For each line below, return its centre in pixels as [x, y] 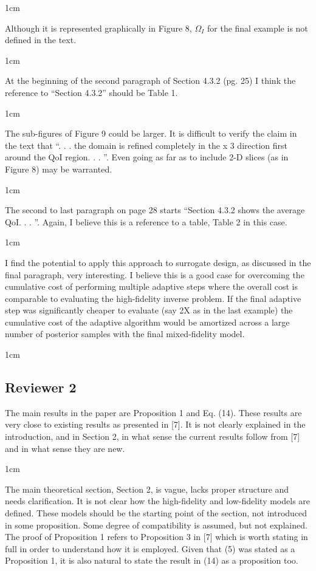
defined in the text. [41, 40]
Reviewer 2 [41, 387]
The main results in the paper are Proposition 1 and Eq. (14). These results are [153, 412]
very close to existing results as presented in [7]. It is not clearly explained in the [155, 424]
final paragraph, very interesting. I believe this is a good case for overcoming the [155, 274]
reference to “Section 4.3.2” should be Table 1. [91, 92]
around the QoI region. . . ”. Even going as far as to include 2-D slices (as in [147, 157]
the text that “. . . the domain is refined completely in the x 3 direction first [146, 145]
